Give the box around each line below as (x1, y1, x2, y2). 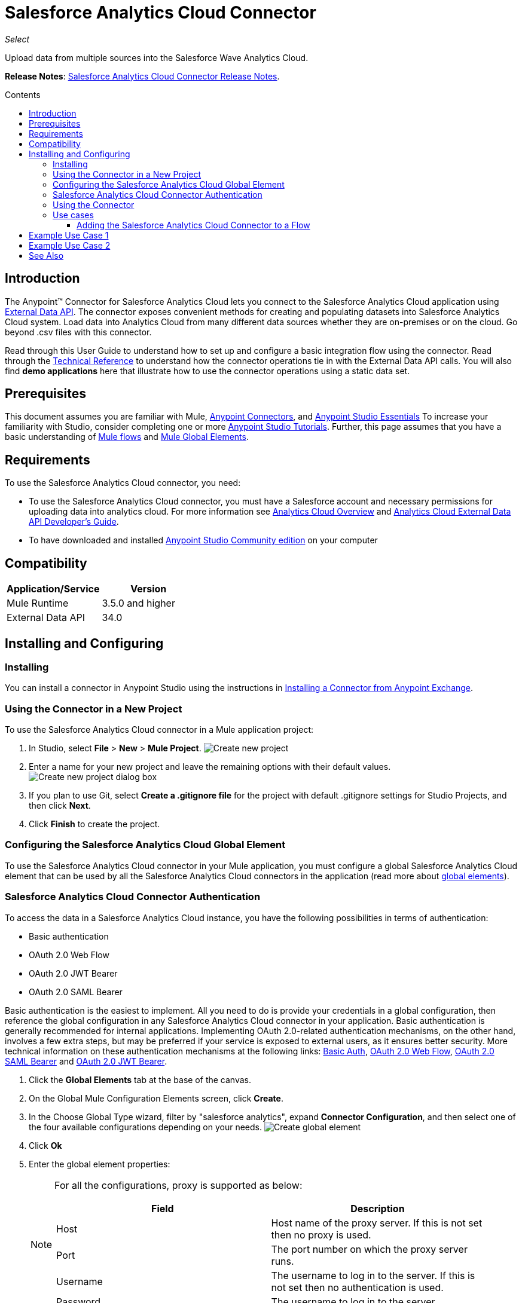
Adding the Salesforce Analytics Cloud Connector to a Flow (77, 219, 310, 230)
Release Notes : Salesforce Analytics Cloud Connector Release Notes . (5, 71, 280, 81)
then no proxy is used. (271, 1228, 371, 1241)
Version (130, 583, 167, 595)
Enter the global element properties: (29, 1158, 170, 1169)
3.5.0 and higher (102, 597, 175, 610)
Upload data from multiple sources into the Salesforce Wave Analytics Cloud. (5, 52, 309, 63)
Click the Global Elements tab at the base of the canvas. (29, 1074, 251, 1085)
